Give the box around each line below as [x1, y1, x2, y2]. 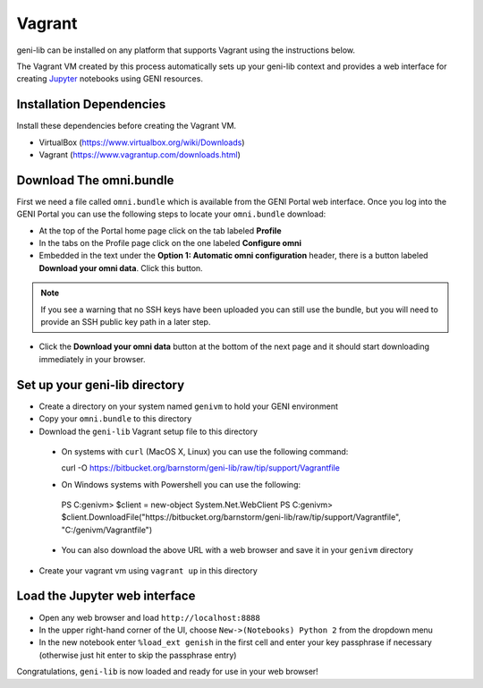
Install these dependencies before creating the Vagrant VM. [16, 121, 237, 132]
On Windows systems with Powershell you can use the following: [61, 479, 301, 489]
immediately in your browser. [38, 353, 147, 364]
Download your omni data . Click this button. [38, 262, 203, 273]
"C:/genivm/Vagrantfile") [61, 524, 152, 535]
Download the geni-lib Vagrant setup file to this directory [38, 426, 258, 437]
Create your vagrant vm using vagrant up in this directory [38, 565, 258, 576]
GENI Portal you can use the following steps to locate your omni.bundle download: [16, 208, 326, 219]
